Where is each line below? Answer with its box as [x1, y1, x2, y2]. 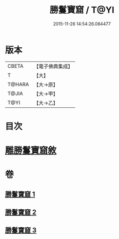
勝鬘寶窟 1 [5, 190, 36, 198]
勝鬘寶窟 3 [5, 226, 37, 235]
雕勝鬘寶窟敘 [5, 145, 57, 156]
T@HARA [7, 81, 29, 88]
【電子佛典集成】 [34, 63, 73, 70]
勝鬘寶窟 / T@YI [49, 4, 115, 16]
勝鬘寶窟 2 [5, 208, 37, 217]
